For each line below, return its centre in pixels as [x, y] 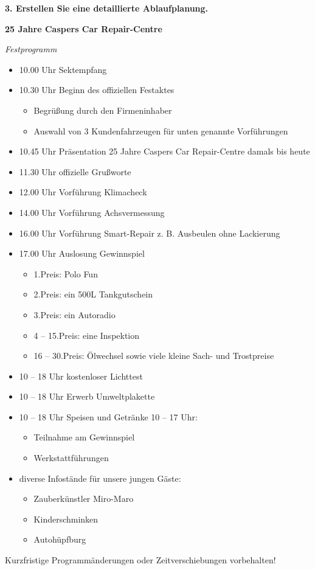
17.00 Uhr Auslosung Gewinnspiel [82, 253]
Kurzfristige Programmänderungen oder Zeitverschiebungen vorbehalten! [140, 560]
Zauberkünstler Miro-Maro [84, 499]
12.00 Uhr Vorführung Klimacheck [83, 192]
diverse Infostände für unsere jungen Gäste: [100, 478]
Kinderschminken [66, 519]
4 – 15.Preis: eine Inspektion [87, 335]
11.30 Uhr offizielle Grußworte [75, 171]
